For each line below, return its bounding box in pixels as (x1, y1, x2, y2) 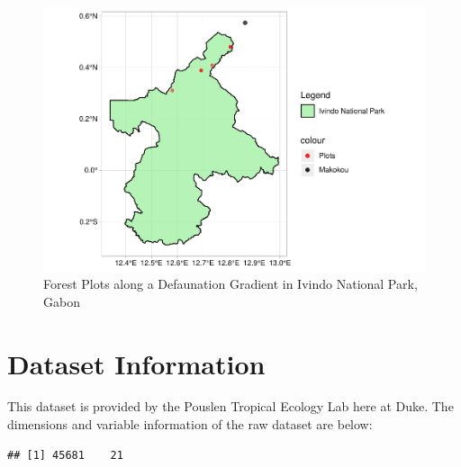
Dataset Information (7, 345, 266, 382)
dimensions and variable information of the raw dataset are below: (7, 415, 373, 434)
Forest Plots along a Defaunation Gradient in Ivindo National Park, (43, 274, 418, 293)
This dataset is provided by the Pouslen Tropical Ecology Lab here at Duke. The (7, 397, 454, 416)
